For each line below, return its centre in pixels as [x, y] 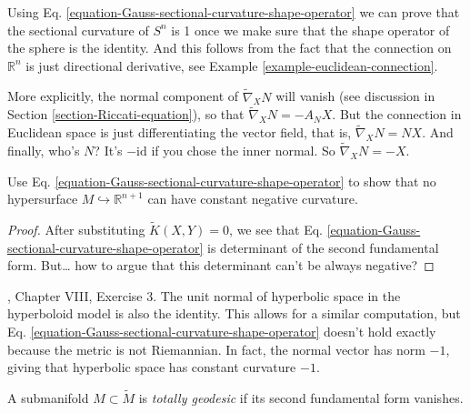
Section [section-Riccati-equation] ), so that [126, 114]
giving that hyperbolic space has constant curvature [152, 367]
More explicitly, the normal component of [123, 96]
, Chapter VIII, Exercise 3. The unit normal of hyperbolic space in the [204, 295]
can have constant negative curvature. [253, 199]
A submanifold [48, 398]
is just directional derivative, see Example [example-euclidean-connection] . [232, 65]
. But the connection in [397, 114]
